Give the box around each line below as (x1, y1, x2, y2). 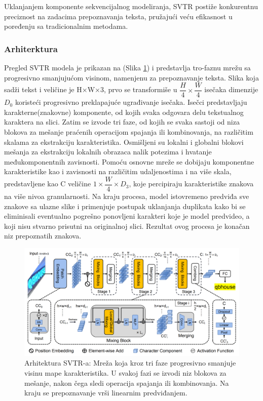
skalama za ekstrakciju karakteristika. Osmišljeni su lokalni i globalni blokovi (4, 136, 244, 147)
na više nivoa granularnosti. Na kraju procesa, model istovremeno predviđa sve (4, 191, 249, 202)
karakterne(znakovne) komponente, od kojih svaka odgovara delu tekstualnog (4, 106, 244, 117)
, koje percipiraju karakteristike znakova (129, 178, 254, 189)
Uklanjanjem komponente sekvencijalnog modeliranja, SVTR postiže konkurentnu (4, 1, 258, 11)
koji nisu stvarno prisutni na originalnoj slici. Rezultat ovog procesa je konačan (4, 220, 250, 231)
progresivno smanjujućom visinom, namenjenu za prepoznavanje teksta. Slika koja (4, 72, 259, 83)
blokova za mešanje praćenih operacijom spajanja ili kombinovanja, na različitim (4, 127, 253, 137)
